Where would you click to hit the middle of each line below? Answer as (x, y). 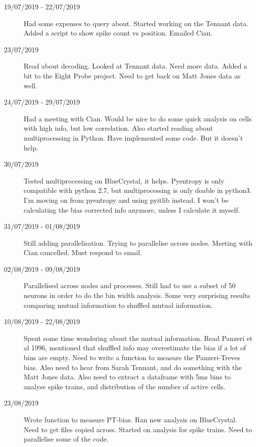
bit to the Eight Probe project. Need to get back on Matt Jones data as (132, 75)
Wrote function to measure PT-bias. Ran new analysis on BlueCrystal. (130, 419)
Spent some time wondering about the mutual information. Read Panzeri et (138, 338)
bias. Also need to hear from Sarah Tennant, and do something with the (133, 367)
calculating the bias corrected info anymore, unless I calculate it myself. (132, 209)
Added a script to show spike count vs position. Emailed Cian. (118, 33)
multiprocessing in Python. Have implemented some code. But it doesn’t (133, 137)
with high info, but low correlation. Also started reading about (118, 128)
